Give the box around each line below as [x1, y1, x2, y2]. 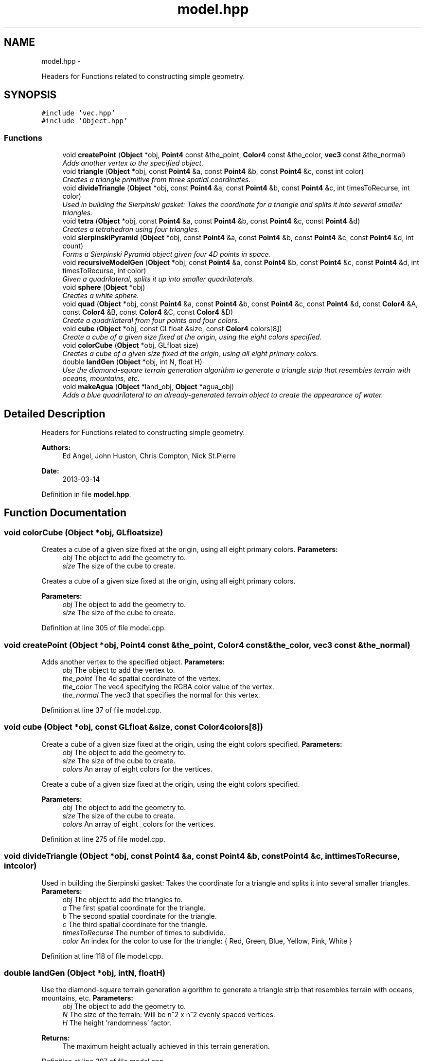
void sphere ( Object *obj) [62, 283, 145, 292]
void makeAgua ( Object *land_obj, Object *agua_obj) [62, 382, 234, 391]
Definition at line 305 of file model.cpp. [41, 624, 166, 632]
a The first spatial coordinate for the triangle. [62, 903, 206, 912]
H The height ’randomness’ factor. [62, 1019, 172, 1027]
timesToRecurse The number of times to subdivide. [62, 928, 226, 937]
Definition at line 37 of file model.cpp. [41, 706, 162, 714]
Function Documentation [4, 507, 126, 519]
